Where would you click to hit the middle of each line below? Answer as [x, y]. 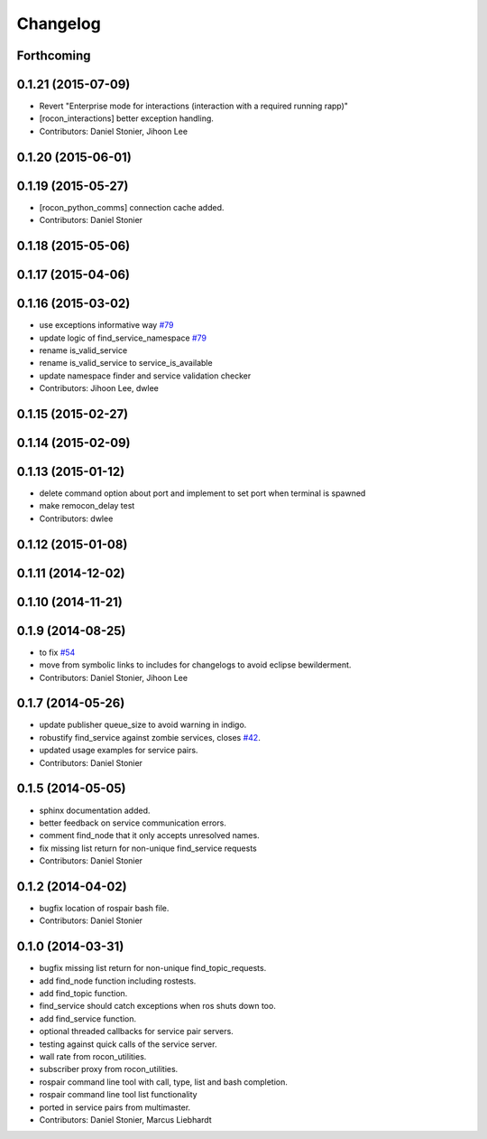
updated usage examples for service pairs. [119, 751]
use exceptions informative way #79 [107, 325]
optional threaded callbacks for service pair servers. [136, 1032]
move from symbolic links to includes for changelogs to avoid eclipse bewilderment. [195, 665]
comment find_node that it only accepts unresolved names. [150, 836]
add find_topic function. [83, 994]
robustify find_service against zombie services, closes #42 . [150, 737]
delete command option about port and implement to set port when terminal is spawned [202, 493]
